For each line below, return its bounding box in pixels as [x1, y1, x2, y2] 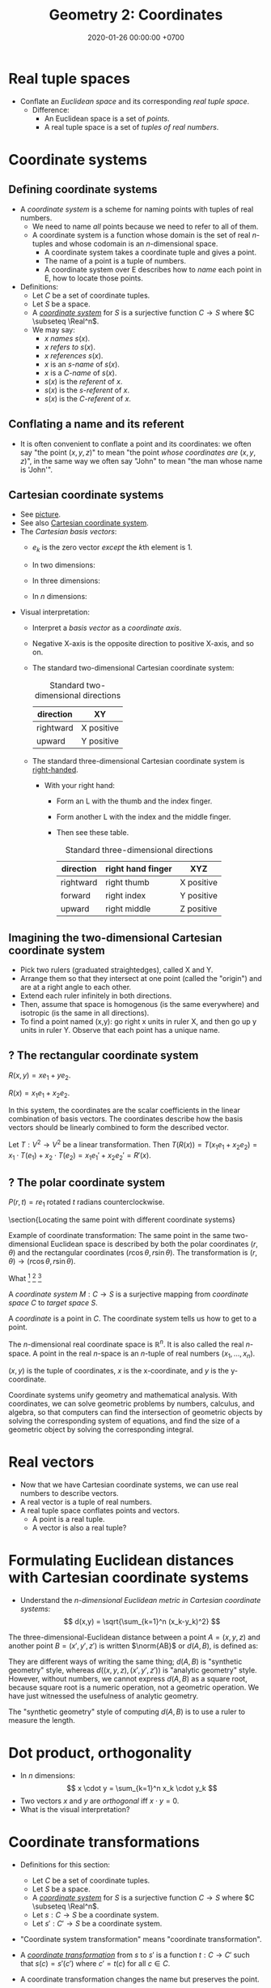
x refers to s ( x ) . [44, 342, 95, 352]
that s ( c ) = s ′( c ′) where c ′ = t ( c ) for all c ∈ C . [19, 1959, 171, 1969]
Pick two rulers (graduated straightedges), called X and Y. [19, 965, 214, 975]
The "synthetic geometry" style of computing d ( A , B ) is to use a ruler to [8, 1707, 245, 1716]
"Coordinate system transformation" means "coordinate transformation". [19, 1934, 262, 1944]
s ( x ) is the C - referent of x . [44, 393, 132, 403]
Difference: [32, 105, 70, 114]
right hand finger [104, 863, 172, 875]
